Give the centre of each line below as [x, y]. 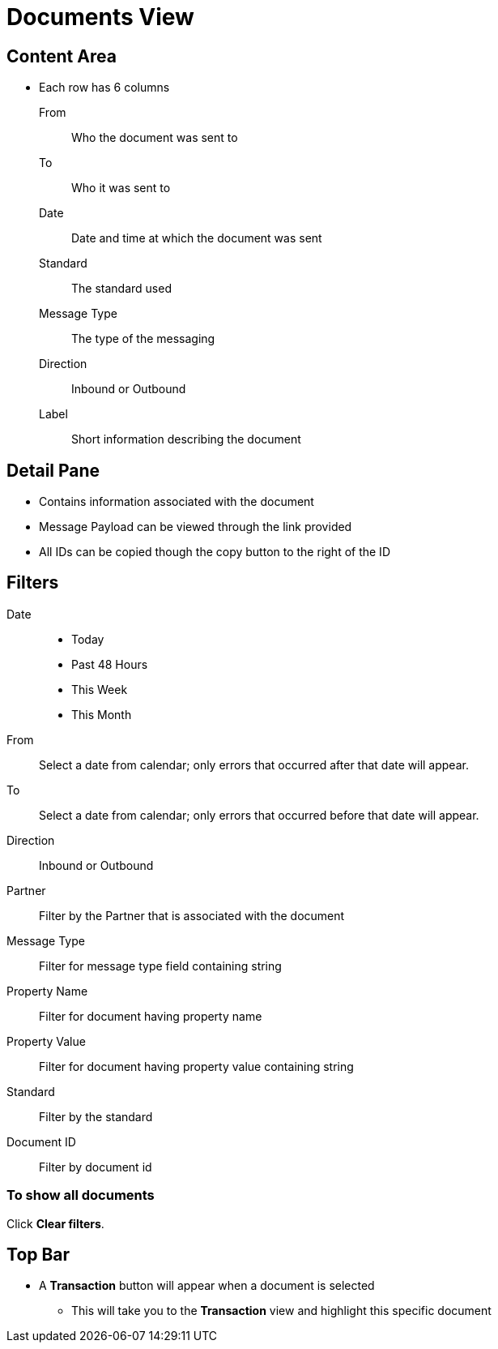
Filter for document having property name [151, 1016]
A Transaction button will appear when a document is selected [207, 1286]
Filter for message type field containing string [160, 966]
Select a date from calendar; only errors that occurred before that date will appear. [259, 815]
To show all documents [81, 1195]
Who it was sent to [121, 188]
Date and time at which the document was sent [197, 238]
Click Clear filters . [55, 1223]
